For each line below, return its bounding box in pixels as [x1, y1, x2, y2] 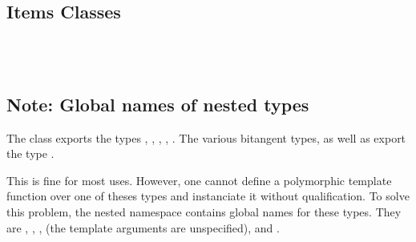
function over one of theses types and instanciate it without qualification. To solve [6, 188, 410, 204]
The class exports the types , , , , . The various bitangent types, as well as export [6, 129, 406, 146]
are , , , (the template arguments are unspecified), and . [6, 219, 280, 236]
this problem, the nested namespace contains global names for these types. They [6, 203, 402, 220]
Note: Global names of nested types [6, 91, 309, 116]
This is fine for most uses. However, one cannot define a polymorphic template [6, 171, 392, 188]
